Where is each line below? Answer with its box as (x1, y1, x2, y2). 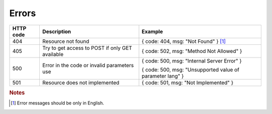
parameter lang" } (142, 72, 184, 79)
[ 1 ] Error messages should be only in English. (11, 100, 104, 106)
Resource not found (42, 38, 89, 45)
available (42, 50, 64, 58)
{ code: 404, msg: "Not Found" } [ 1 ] (142, 38, 226, 45)
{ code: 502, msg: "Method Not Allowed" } (142, 47, 242, 54)
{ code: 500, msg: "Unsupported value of (142, 66, 239, 73)
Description (42, 28, 72, 35)
